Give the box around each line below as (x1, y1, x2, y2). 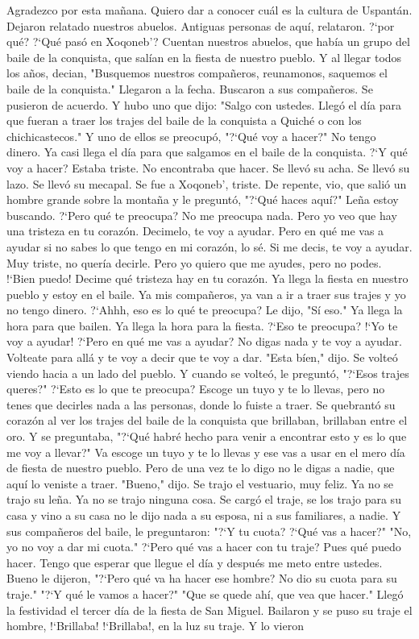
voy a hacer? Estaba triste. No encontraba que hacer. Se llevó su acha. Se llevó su (6, 159, 410, 176)
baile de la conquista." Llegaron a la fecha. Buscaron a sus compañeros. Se (6, 80, 373, 97)
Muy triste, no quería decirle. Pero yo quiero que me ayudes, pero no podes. (6, 254, 382, 271)
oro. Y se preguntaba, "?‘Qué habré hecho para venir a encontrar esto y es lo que (6, 428, 407, 445)
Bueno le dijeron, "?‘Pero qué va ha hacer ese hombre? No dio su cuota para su (6, 570, 397, 587)
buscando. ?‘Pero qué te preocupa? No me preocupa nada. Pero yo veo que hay (6, 206, 397, 223)
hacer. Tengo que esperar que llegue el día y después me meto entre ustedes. (6, 554, 383, 571)
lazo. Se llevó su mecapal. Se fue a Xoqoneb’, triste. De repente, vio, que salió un (6, 175, 407, 192)
